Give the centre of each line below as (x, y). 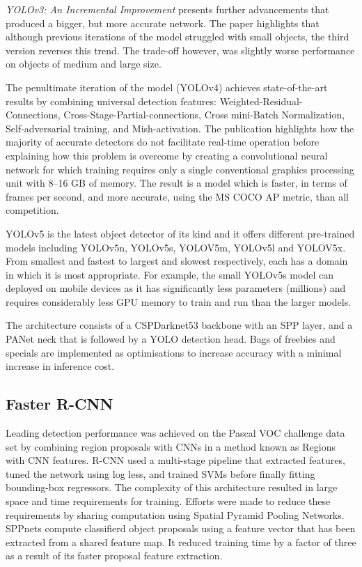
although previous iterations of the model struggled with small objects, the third (178, 37)
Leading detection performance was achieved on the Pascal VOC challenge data (175, 433)
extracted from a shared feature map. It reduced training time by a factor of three (181, 542)
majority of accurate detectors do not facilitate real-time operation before (163, 142)
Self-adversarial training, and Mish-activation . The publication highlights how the (180, 128)
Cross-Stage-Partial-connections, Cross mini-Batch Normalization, (204, 115)
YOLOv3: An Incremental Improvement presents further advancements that (167, 9)
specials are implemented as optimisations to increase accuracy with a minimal (174, 352)
